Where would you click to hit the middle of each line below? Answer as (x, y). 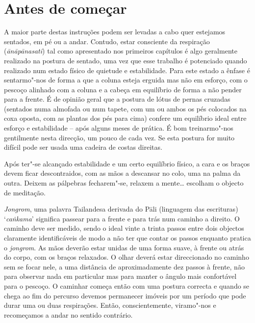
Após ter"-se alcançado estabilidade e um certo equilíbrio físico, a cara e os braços (127, 163)
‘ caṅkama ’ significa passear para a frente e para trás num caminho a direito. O (122, 218)
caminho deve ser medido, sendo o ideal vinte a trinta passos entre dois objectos (124, 228)
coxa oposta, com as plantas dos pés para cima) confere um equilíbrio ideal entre (125, 118)
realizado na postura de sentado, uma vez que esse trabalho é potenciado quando (126, 60)
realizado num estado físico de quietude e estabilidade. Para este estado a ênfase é (127, 70)
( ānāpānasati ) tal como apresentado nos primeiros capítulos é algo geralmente (121, 51)
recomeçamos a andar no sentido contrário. (68, 314)
